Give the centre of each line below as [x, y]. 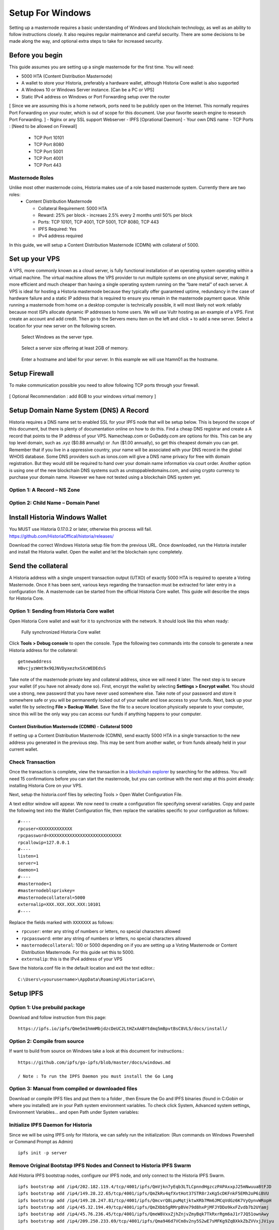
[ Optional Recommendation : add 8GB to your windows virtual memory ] [83, 397]
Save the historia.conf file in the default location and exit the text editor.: [82, 968]
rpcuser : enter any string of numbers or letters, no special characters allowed [101, 931]
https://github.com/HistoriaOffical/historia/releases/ [61, 536]
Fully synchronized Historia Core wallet [61, 632]
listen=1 [28, 856]
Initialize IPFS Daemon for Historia [51, 1125]
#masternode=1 [35, 884]
